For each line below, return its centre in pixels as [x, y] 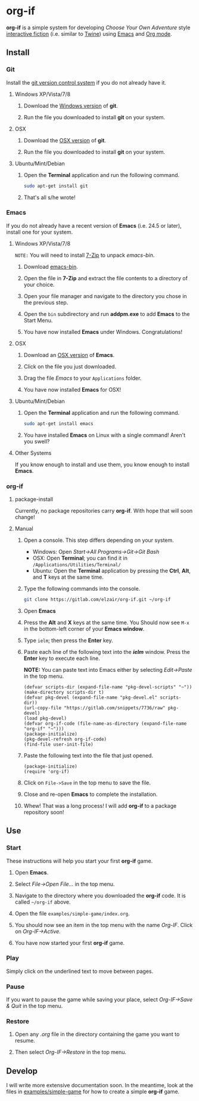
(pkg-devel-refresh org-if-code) [65, 739]
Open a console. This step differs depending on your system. [99, 540]
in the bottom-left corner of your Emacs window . [84, 629]
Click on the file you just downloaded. [70, 366]
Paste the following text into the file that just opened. [88, 755]
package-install [34, 499]
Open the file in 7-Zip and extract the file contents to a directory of [105, 278]
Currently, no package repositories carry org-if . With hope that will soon [104, 510]
